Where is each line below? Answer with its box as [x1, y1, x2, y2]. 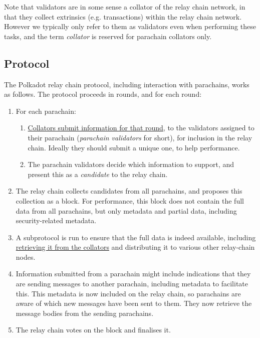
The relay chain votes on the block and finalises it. [16, 324, 171, 335]
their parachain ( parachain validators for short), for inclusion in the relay [28, 132, 252, 142]
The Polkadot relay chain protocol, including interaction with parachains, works [4, 79, 249, 89]
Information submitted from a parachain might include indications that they [16, 268, 251, 279]
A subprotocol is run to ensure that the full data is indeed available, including [16, 232, 256, 242]
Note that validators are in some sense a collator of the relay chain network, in [4, 2, 245, 12]
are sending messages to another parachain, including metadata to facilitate [16, 278, 248, 289]
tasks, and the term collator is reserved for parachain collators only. [4, 31, 212, 41]
